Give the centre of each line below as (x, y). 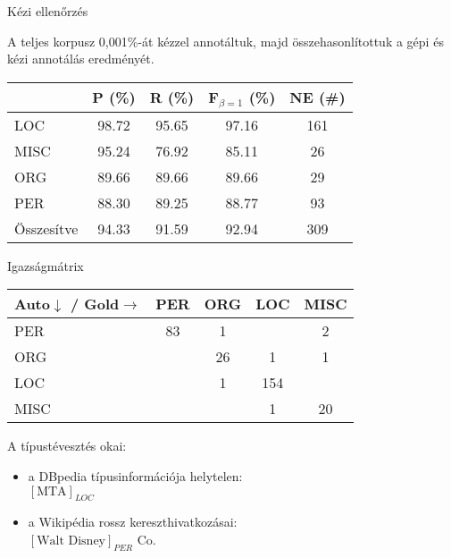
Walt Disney (71, 541)
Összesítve (46, 228)
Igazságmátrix (46, 265)
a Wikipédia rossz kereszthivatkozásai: (133, 522)
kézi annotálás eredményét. (81, 59)
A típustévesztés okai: (67, 446)
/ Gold (95, 304)
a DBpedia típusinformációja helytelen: (135, 475)
